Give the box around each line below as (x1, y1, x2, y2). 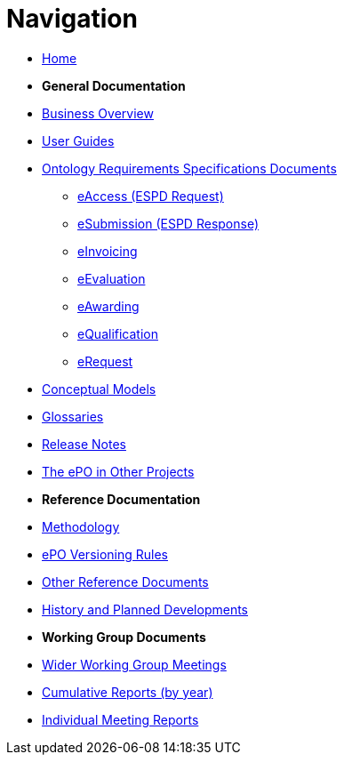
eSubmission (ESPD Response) (77, 215, 260, 231)
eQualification (77, 325, 158, 341)
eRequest (77, 353, 133, 369)
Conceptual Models (42, 381, 156, 397)
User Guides (42, 132, 115, 148)
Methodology (42, 518, 120, 534)
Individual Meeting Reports (42, 711, 199, 727)
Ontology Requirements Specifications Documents (42, 160, 337, 176)
